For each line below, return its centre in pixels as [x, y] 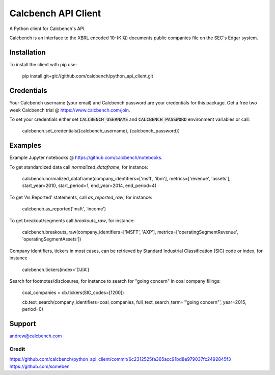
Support [23, 324]
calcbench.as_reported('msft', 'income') [64, 209]
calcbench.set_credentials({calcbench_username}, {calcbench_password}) [101, 131]
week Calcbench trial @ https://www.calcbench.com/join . [70, 110]
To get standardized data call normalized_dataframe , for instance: [79, 167]
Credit [17, 349]
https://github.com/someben [39, 366]
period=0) [33, 309]
